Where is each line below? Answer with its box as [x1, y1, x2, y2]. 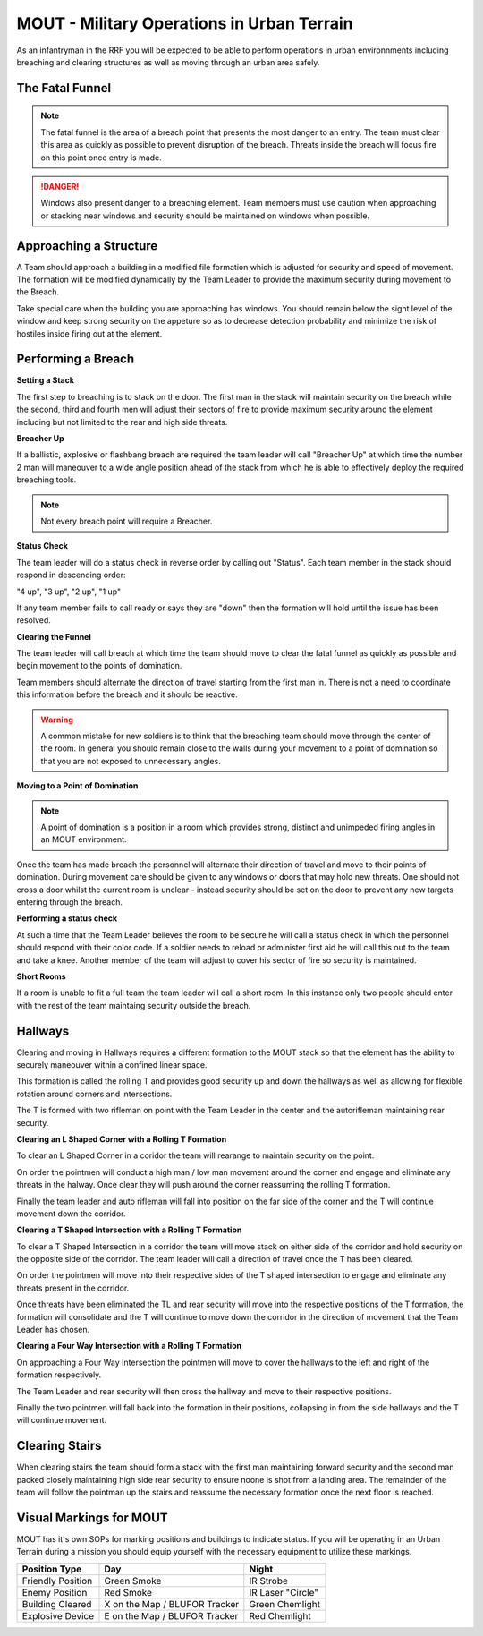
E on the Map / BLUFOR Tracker [104, 1609, 239, 1622]
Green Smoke [104, 1574, 162, 1587]
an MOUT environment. [40, 834, 127, 845]
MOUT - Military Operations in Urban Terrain [16, 13, 353, 33]
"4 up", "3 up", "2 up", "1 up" [16, 586, 122, 597]
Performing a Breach [16, 352, 134, 367]
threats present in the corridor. [16, 1282, 130, 1293]
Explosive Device [21, 1609, 95, 1622]
